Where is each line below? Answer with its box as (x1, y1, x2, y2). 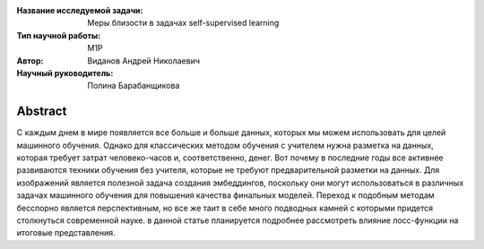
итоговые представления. (16, 228, 116, 238)
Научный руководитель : (16, 67, 114, 78)
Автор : (16, 55, 44, 66)
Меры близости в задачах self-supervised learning (87, 18, 280, 29)
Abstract (16, 104, 67, 119)
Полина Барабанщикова (87, 81, 180, 91)
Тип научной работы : (16, 30, 101, 40)
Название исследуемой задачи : (16, 5, 143, 15)
